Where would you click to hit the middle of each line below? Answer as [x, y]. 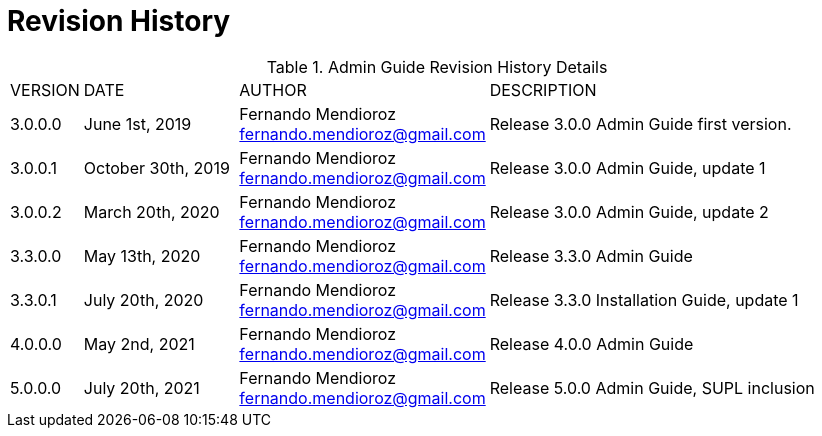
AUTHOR [273, 89]
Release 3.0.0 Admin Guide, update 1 [627, 167]
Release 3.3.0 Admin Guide [591, 255]
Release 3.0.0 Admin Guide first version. [640, 123]
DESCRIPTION [543, 89]
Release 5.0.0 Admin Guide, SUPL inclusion [652, 387]
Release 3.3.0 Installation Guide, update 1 [644, 299]
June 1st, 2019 [137, 123]
